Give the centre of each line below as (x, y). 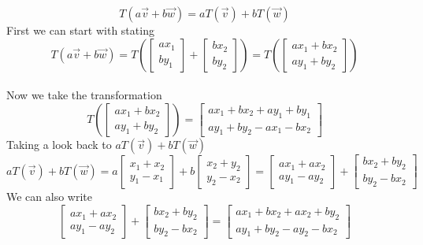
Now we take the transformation (84, 95)
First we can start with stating (80, 30)
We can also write (49, 197)
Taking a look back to (59, 145)
